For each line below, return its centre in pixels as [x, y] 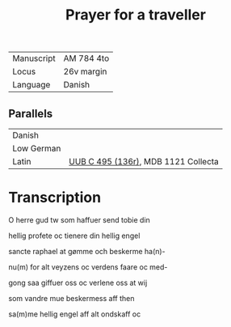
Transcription [55, 198]
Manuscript [34, 58]
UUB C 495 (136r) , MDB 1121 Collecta [144, 161]
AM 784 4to [86, 58]
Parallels [31, 114]
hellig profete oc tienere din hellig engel [74, 236]
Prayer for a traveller [136, 15]
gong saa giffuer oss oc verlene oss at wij [78, 282]
